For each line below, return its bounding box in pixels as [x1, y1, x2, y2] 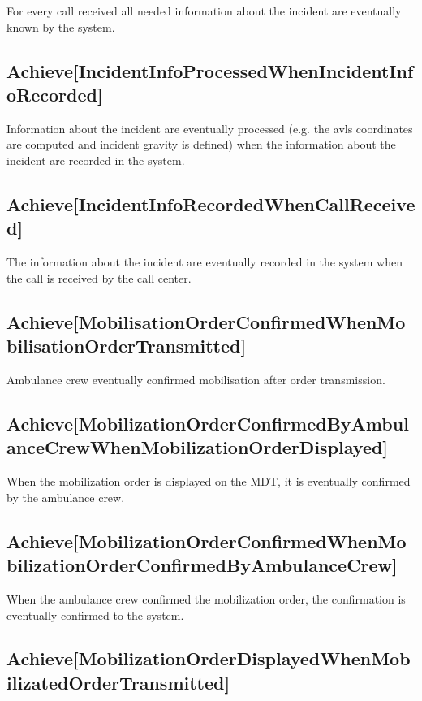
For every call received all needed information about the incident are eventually [6, 2, 402, 19]
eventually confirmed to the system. [6, 606, 184, 623]
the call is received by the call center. [6, 269, 192, 286]
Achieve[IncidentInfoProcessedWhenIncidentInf [6, 58, 414, 83]
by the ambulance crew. [6, 488, 125, 505]
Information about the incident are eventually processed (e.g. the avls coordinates [6, 119, 413, 136]
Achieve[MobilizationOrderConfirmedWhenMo [6, 528, 407, 553]
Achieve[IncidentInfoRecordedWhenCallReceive [6, 191, 416, 216]
